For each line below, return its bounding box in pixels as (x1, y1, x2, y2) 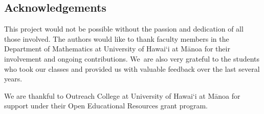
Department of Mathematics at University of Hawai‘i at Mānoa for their (4, 43, 230, 54)
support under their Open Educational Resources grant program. (4, 100, 208, 111)
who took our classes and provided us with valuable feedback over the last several (4, 63, 260, 74)
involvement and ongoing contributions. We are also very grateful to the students (4, 53, 260, 64)
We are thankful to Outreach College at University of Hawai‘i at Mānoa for (4, 90, 240, 101)
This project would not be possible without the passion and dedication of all (4, 23, 244, 34)
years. (4, 73, 23, 84)
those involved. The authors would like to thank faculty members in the (4, 33, 229, 44)
